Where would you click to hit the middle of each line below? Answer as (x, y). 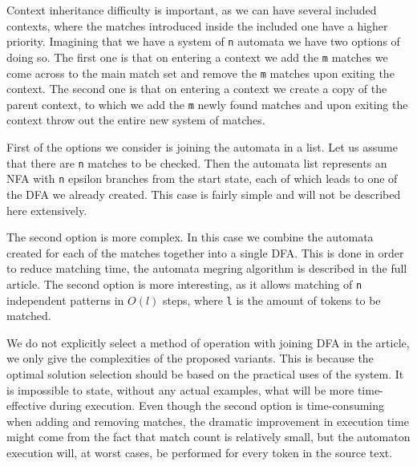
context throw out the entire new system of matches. (136, 120)
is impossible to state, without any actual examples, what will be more (180, 389)
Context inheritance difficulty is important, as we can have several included (192, 10)
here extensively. (47, 210)
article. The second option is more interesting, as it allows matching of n (184, 284)
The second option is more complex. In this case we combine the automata (190, 237)
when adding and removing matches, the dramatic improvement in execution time (208, 421)
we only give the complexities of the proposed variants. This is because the (190, 358)
